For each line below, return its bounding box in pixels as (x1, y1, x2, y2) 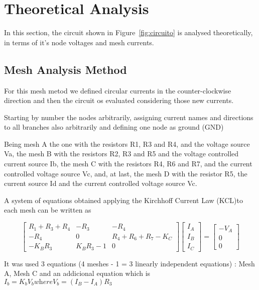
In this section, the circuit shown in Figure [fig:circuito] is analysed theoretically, (4, 27, 253, 38)
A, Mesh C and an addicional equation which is (4, 268, 151, 278)
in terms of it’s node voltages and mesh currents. (4, 37, 154, 47)
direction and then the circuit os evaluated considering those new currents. (4, 95, 234, 106)
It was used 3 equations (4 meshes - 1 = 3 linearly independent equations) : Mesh (4, 258, 255, 268)
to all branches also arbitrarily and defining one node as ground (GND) (4, 122, 224, 132)
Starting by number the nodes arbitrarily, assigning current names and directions (4, 112, 253, 122)
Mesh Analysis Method (4, 61, 127, 77)
